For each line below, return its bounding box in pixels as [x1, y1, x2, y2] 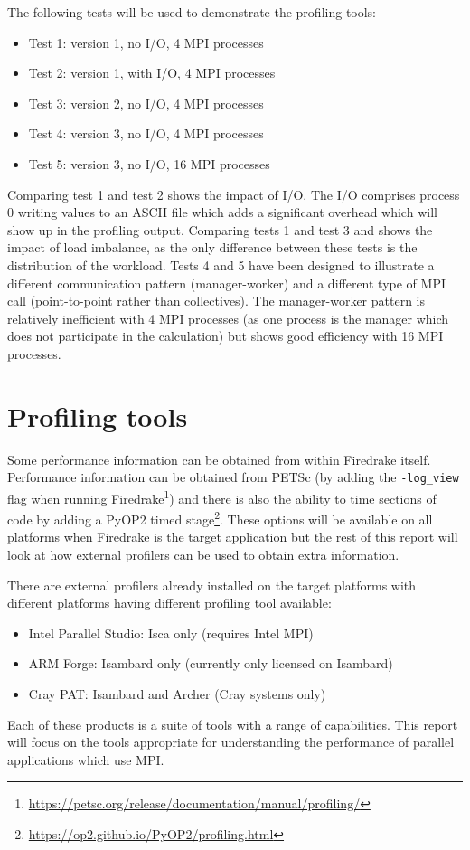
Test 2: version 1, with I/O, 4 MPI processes [28, 63, 276, 82]
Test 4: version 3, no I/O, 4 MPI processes [28, 124, 264, 143]
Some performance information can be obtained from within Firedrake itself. [7, 449, 431, 468]
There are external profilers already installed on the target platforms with [7, 575, 417, 594]
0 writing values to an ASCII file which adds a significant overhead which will [7, 203, 437, 222]
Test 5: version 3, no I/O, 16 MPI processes [28, 154, 270, 173]
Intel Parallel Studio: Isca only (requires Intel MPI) [28, 623, 314, 642]
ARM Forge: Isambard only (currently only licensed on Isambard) [28, 654, 393, 673]
